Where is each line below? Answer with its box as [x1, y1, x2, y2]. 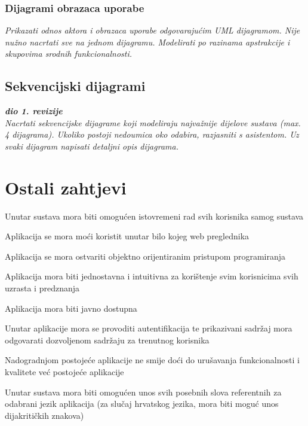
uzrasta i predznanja [5, 282, 80, 294]
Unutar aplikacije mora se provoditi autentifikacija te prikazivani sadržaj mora [5, 322, 292, 334]
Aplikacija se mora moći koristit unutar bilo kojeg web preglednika [5, 230, 250, 242]
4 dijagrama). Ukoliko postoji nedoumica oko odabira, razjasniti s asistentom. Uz [5, 128, 299, 141]
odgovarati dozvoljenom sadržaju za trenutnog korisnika [5, 333, 210, 346]
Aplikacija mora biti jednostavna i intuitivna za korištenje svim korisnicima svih [5, 270, 298, 282]
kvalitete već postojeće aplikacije [5, 366, 124, 378]
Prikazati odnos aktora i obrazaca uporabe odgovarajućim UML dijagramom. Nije [5, 24, 300, 36]
